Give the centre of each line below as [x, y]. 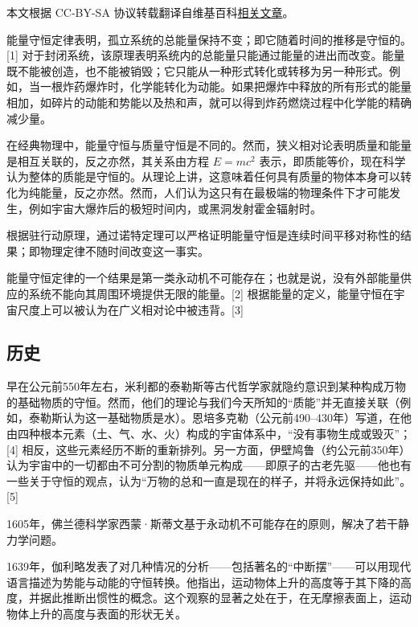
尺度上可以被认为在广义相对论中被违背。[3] [130, 309]
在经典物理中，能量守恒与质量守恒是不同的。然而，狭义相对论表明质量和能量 [209, 145]
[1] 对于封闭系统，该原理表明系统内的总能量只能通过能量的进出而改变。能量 [206, 55]
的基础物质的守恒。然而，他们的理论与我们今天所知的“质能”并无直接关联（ [203, 402]
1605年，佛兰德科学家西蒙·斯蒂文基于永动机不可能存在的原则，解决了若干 [202, 524]
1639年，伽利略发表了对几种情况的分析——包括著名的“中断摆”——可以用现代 [209, 566]
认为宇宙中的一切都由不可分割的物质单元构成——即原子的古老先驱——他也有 [209, 465]
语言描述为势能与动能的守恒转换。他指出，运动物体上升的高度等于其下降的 [203, 582]
